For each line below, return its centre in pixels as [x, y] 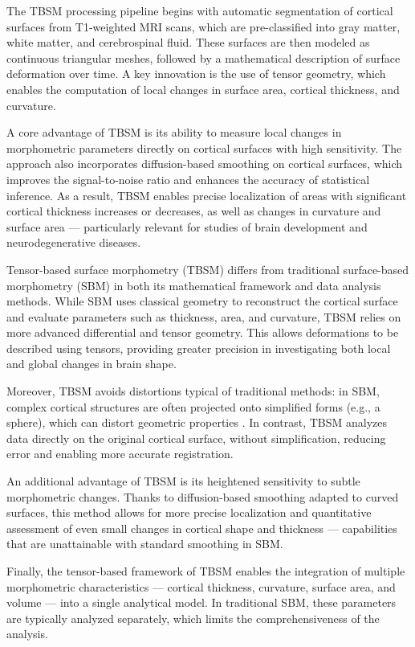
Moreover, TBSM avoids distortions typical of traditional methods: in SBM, [193, 391]
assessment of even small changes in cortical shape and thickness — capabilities [202, 528]
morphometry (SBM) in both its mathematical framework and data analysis [194, 285]
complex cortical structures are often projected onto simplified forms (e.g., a [193, 406]
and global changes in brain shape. [92, 364]
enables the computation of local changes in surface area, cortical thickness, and [203, 89]
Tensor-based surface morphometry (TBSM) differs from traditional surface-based [208, 269]
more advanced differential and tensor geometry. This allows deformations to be [203, 332]
